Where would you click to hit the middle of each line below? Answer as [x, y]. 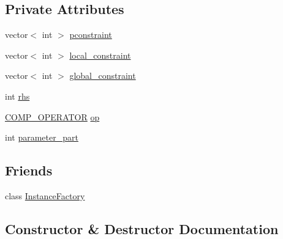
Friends [29, 170]
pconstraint [91, 35]
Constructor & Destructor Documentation [142, 228]
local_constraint [100, 55]
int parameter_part [42, 137]
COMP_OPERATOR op [52, 116]
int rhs [17, 96]
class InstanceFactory [45, 195]
